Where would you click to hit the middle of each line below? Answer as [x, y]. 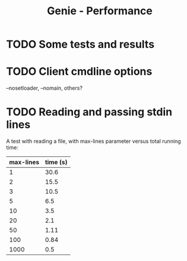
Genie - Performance [99, 11]
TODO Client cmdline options [79, 72]
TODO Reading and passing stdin [89, 112]
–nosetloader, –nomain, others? [45, 88]
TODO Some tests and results [80, 44]
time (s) [56, 162]
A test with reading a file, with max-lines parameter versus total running [93, 141]
